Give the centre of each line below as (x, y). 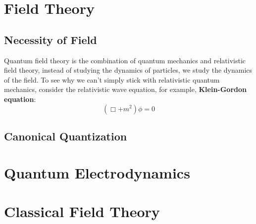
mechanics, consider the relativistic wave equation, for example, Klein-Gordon (126, 89)
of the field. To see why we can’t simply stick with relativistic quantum (112, 79)
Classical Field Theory (82, 211)
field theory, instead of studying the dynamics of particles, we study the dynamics (128, 70)
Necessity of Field (51, 39)
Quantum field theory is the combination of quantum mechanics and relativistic (125, 60)
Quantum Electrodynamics (97, 172)
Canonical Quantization (66, 136)
